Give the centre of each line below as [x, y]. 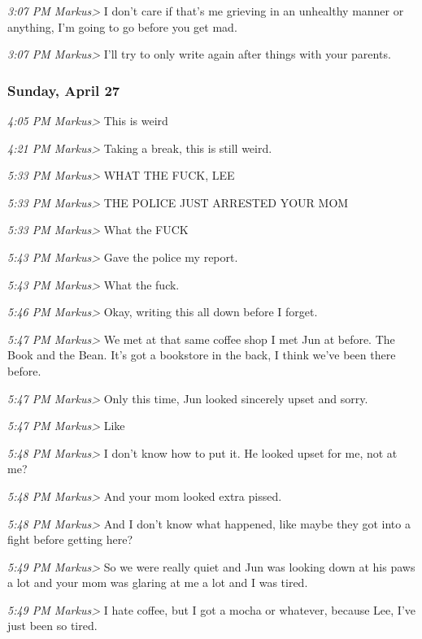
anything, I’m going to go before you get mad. [122, 26]
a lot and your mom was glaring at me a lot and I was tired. [158, 582]
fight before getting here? [70, 539]
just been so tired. [52, 626]
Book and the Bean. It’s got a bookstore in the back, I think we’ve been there [202, 355]
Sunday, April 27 [64, 90]
